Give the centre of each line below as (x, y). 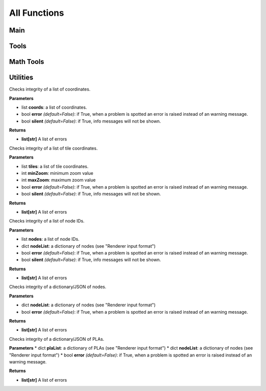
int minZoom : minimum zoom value (57, 173)
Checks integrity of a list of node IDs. (47, 221)
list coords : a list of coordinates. (54, 107)
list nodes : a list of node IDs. (50, 239)
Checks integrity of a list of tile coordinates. (53, 148)
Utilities (21, 78)
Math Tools (27, 62)
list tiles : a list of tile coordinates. (55, 166)
